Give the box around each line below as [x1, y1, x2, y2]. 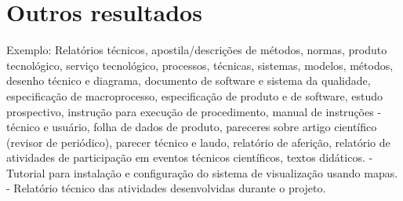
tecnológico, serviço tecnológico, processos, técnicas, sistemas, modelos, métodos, [6, 57, 394, 73]
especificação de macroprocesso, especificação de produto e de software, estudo [6, 87, 383, 104]
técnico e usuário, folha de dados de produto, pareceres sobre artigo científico [6, 119, 377, 135]
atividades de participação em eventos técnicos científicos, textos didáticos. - [6, 149, 373, 166]
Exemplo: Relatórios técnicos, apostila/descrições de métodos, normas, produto [6, 42, 387, 58]
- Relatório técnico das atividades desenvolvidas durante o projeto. [6, 180, 326, 196]
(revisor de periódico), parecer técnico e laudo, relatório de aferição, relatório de [6, 133, 390, 150]
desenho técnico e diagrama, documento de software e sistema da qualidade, [6, 72, 371, 89]
